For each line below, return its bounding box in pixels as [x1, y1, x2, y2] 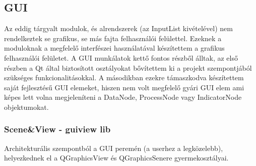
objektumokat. [4, 101, 49, 112]
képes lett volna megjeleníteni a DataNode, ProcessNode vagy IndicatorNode [4, 92, 242, 102]
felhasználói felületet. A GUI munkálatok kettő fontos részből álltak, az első [4, 52, 238, 63]
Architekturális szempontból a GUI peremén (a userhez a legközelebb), [4, 142, 223, 153]
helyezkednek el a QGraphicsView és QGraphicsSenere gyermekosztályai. [4, 152, 229, 163]
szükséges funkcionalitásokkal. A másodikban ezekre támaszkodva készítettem [4, 72, 244, 83]
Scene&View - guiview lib [4, 123, 111, 135]
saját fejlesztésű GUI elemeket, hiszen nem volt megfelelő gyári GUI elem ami [4, 82, 244, 92]
